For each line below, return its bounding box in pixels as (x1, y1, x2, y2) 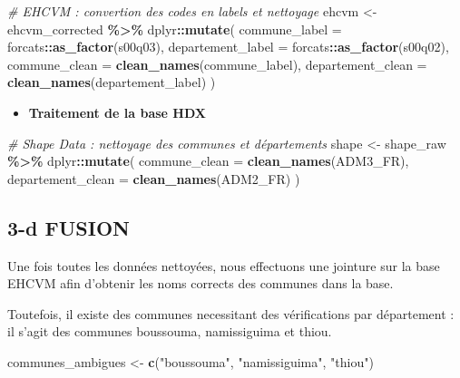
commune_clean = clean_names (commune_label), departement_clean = (7, 54, 427, 73)
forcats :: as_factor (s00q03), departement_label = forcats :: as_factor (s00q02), (7, 37, 449, 56)
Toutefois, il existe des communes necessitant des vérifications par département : (7, 304, 455, 323)
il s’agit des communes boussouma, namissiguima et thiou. (7, 322, 332, 341)
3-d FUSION (7, 213, 130, 241)
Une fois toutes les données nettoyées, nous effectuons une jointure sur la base (7, 256, 440, 275)
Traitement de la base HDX (28, 102, 206, 121)
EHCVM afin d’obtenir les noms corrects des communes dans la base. (7, 274, 394, 293)
